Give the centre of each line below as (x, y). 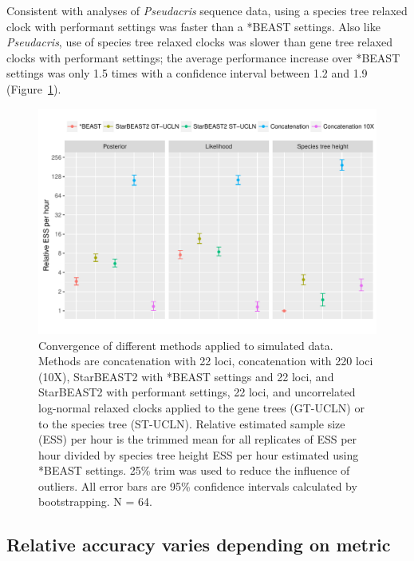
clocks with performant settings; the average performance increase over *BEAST (203, 57)
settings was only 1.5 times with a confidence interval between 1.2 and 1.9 (187, 73)
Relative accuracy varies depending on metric (199, 545)
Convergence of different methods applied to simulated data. (186, 345)
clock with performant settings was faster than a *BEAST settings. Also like (193, 26)
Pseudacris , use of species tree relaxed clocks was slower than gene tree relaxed (200, 42)
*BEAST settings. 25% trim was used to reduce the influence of (194, 470)
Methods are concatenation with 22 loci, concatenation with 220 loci (206, 361)
